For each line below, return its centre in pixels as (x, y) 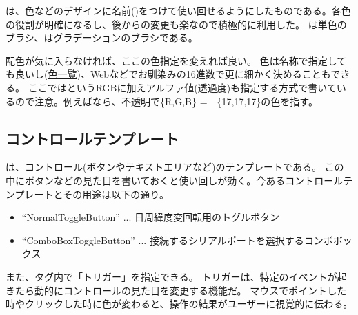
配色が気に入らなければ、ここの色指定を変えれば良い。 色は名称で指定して (176, 60)
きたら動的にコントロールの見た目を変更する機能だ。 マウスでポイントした (176, 290)
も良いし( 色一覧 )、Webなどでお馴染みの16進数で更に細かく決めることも (168, 74)
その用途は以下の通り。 (116, 194)
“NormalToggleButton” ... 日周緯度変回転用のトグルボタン (150, 217)
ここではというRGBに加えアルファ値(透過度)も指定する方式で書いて (182, 87)
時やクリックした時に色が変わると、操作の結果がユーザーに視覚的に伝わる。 (179, 304)
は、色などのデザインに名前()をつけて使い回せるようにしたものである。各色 (178, 10)
